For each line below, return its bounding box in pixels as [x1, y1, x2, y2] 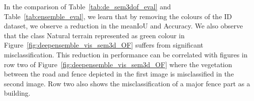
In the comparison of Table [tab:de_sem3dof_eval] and [4, 1, 171, 11]
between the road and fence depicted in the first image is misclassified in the [4, 69, 234, 79]
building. [4, 88, 30, 98]
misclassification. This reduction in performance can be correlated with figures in [4, 49, 248, 59]
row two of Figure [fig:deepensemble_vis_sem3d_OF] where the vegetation [4, 59, 232, 69]
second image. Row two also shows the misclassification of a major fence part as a [4, 78, 250, 88]
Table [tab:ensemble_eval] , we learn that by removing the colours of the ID [4, 11, 232, 21]
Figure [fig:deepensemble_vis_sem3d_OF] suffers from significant [4, 40, 203, 50]
